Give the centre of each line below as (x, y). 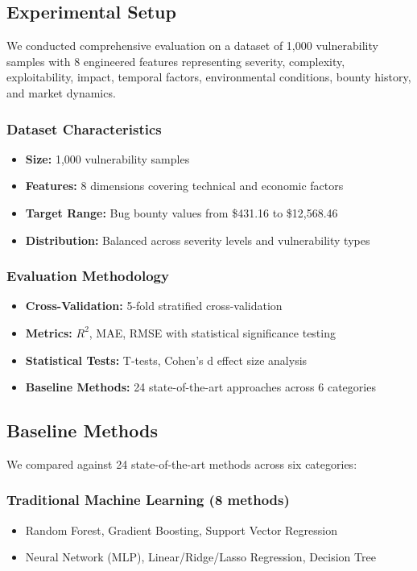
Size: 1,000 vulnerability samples (107, 158)
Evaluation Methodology (88, 276)
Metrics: (49, 332)
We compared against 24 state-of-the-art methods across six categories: (182, 463)
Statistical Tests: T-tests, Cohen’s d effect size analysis (166, 360)
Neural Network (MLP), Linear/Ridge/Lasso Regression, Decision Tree (200, 557)
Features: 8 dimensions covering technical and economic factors (184, 186)
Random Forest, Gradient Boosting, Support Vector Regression (181, 530)
